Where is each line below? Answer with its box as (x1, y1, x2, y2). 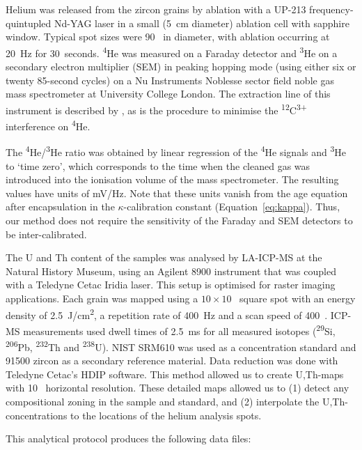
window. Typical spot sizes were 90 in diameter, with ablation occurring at (6, 29, 330, 44)
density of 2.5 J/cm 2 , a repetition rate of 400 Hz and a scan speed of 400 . (6, 305, 328, 322)
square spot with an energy (239, 290, 356, 305)
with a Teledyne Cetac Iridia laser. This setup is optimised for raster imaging (6, 277, 336, 292)
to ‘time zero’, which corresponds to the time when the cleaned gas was (6, 158, 310, 173)
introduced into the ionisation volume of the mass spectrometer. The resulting (6, 172, 339, 187)
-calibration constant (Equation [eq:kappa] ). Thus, (123, 199, 340, 214)
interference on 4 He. (6, 117, 90, 133)
